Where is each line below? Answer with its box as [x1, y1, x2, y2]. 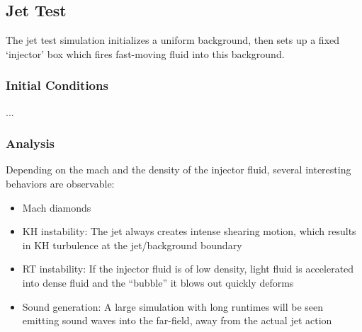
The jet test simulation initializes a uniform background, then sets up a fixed [6, 33, 340, 47]
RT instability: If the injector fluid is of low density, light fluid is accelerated [22, 261, 354, 276]
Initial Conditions [6, 76, 108, 94]
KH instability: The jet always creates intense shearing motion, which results [22, 224, 356, 239]
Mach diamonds [22, 200, 91, 214]
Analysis [6, 134, 55, 152]
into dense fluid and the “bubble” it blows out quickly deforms [22, 275, 294, 290]
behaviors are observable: [6, 176, 115, 191]
